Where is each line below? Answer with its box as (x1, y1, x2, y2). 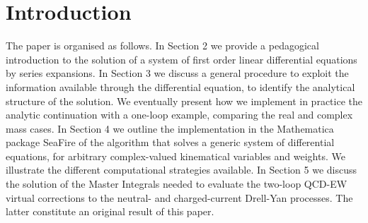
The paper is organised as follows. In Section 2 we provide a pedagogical (6, 38, 319, 53)
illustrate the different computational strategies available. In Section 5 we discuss (6, 162, 357, 177)
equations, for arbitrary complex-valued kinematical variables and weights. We (6, 148, 345, 163)
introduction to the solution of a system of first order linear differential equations (6, 52, 357, 66)
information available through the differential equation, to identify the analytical (6, 79, 355, 94)
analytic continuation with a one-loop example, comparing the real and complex (6, 107, 353, 122)
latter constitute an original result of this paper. (6, 204, 214, 219)
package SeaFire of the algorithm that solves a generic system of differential (6, 135, 335, 150)
